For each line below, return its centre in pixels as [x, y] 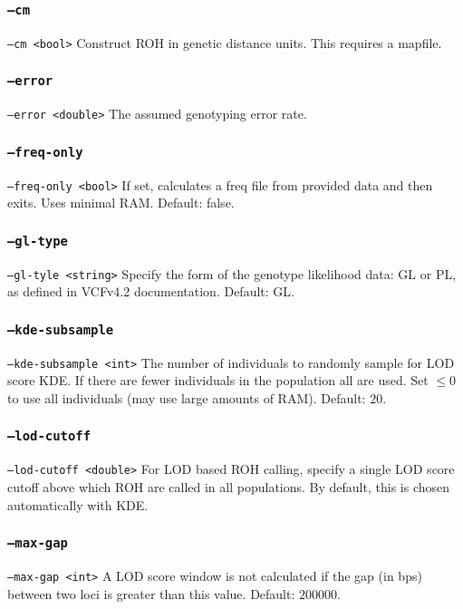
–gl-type [38, 241]
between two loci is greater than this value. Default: [151, 593]
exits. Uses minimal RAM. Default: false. [121, 203]
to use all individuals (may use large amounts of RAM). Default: [187, 397]
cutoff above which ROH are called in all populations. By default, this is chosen [229, 487]
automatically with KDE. [78, 504]
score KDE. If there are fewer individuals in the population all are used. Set [218, 380]
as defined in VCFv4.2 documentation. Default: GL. [151, 291]
